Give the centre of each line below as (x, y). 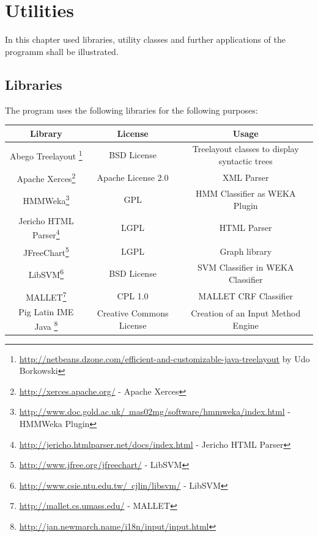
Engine (246, 325)
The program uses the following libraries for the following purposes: (131, 110)
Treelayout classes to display (246, 149)
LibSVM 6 (46, 274)
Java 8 (46, 325)
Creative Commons (133, 313)
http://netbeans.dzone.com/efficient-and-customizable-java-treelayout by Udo (165, 358)
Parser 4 (46, 234)
